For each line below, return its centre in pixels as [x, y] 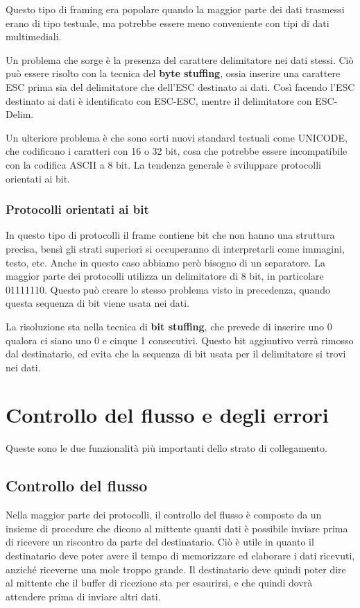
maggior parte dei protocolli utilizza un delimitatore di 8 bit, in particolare [165, 276]
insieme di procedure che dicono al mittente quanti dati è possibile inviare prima [177, 528]
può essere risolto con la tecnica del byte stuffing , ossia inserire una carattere [173, 73]
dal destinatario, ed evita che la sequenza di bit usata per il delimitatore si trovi [176, 354]
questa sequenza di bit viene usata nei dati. [98, 303]
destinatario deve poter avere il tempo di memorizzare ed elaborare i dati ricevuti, [180, 555]
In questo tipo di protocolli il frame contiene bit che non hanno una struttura [170, 235]
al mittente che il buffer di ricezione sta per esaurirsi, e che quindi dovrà [159, 583]
